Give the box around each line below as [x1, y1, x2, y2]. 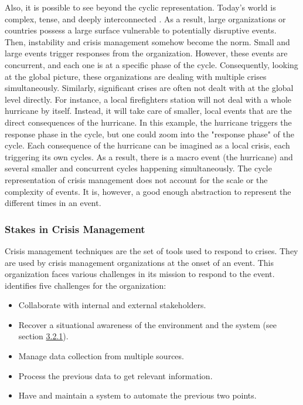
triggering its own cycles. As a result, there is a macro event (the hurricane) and [5, 150, 293, 163]
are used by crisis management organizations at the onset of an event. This [5, 256, 274, 268]
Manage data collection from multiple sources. [18, 350, 184, 362]
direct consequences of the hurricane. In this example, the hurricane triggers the [5, 116, 292, 128]
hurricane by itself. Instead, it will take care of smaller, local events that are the [5, 104, 292, 117]
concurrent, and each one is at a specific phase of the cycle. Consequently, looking [5, 58, 298, 70]
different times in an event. [5, 197, 101, 209]
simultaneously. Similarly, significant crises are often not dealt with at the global [5, 82, 294, 94]
